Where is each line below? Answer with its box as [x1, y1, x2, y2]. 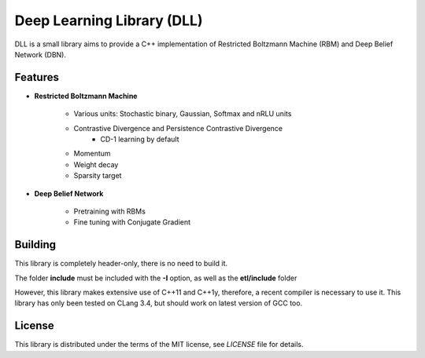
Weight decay [73, 159, 119, 169]
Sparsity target [73, 171, 122, 181]
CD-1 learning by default [100, 134, 180, 144]
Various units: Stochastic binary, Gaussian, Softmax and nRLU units [73, 109, 292, 119]
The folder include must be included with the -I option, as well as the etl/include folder [14, 273, 297, 283]
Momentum [73, 149, 111, 159]
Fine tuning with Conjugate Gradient [73, 217, 191, 227]
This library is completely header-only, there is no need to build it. [14, 259, 228, 268]
